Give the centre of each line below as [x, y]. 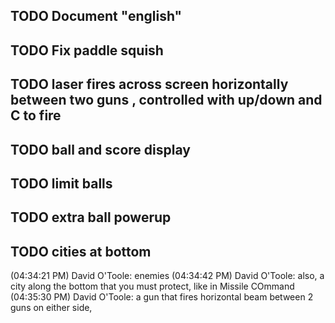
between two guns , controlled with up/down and [166, 100]
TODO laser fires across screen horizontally [149, 84]
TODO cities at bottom [81, 251]
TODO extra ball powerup [91, 217]
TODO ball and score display [100, 149]
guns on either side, [51, 308]
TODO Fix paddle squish [87, 50]
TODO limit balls [61, 183]
